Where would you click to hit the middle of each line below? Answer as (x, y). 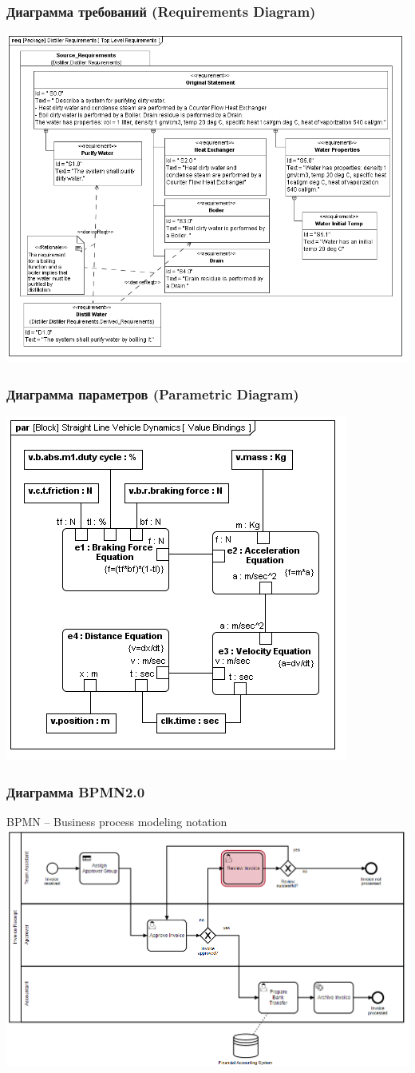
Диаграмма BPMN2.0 (76, 791)
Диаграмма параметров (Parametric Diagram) (153, 393)
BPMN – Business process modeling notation (117, 821)
